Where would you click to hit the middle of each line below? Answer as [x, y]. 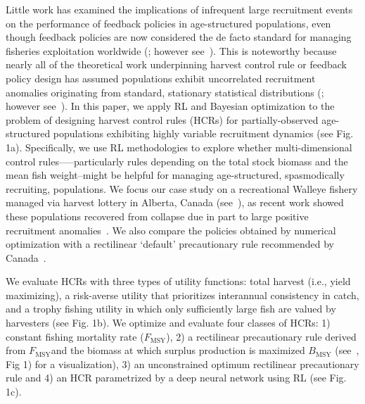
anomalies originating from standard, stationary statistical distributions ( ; [165, 92]
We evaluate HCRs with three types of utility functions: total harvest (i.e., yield [178, 281]
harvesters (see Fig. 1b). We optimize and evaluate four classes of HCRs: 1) [168, 323]
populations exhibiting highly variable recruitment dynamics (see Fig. [203, 133]
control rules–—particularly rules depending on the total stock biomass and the [177, 161]
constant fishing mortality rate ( [75, 336]
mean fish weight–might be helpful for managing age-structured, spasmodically [175, 175]
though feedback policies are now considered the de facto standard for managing [179, 37]
